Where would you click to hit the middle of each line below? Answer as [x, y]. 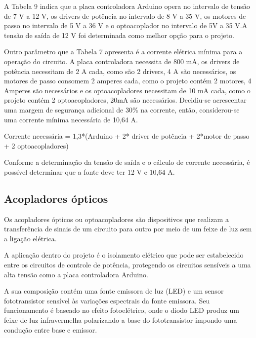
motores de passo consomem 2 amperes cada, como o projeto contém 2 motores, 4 [128, 81]
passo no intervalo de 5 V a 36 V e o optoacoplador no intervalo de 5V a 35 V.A [126, 25]
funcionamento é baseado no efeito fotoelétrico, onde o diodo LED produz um [122, 310]
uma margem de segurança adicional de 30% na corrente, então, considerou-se [122, 109]
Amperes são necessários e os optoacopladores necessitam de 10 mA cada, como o [127, 90]
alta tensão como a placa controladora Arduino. [76, 274]
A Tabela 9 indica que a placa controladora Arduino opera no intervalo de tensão [127, 6]
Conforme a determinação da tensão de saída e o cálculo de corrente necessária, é [127, 162]
